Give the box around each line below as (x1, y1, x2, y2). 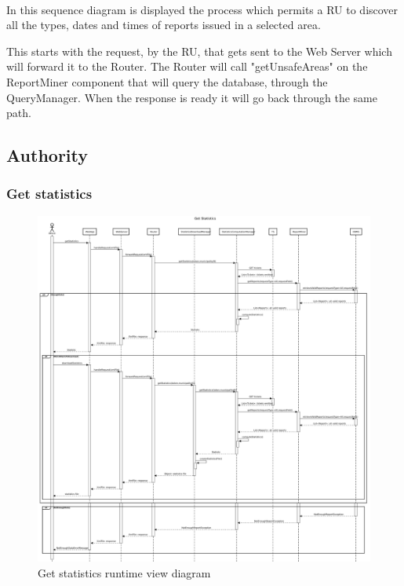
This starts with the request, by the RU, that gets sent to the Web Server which (6, 42, 392, 59)
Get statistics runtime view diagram (38, 564, 211, 581)
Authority (6, 143, 88, 167)
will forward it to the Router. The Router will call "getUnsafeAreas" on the (6, 58, 368, 75)
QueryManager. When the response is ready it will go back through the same (6, 89, 378, 105)
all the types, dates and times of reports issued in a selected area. (6, 16, 321, 33)
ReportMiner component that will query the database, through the (6, 73, 328, 90)
